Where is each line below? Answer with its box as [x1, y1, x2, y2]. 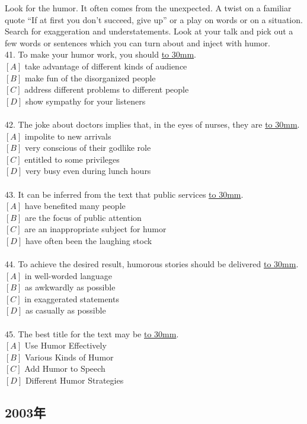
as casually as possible [25, 304, 106, 317]
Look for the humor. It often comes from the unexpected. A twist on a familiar [5, 2, 292, 14]
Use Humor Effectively [24, 339, 107, 352]
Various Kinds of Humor [24, 350, 114, 363]
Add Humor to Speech [24, 362, 105, 375]
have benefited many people [24, 200, 126, 212]
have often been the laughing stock [25, 234, 152, 246]
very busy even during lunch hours [25, 164, 151, 177]
